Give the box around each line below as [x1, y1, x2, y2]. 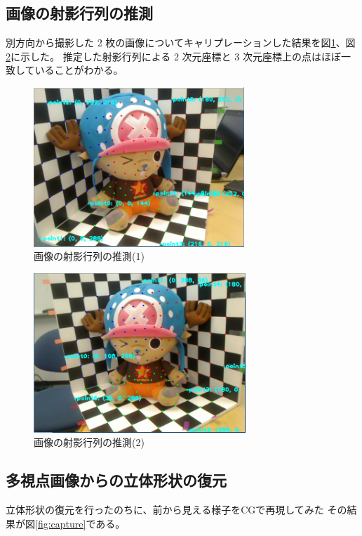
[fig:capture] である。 [35, 516, 126, 530]
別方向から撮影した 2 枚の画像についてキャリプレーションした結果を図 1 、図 [6, 35, 356, 50]
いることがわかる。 [34, 63, 123, 77]
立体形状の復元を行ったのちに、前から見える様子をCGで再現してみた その [6, 502, 347, 517]
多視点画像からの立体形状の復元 [6, 469, 227, 491]
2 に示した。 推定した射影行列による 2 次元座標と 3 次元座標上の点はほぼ [6, 48, 341, 63]
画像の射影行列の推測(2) [34, 435, 145, 450]
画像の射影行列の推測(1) [34, 249, 145, 263]
